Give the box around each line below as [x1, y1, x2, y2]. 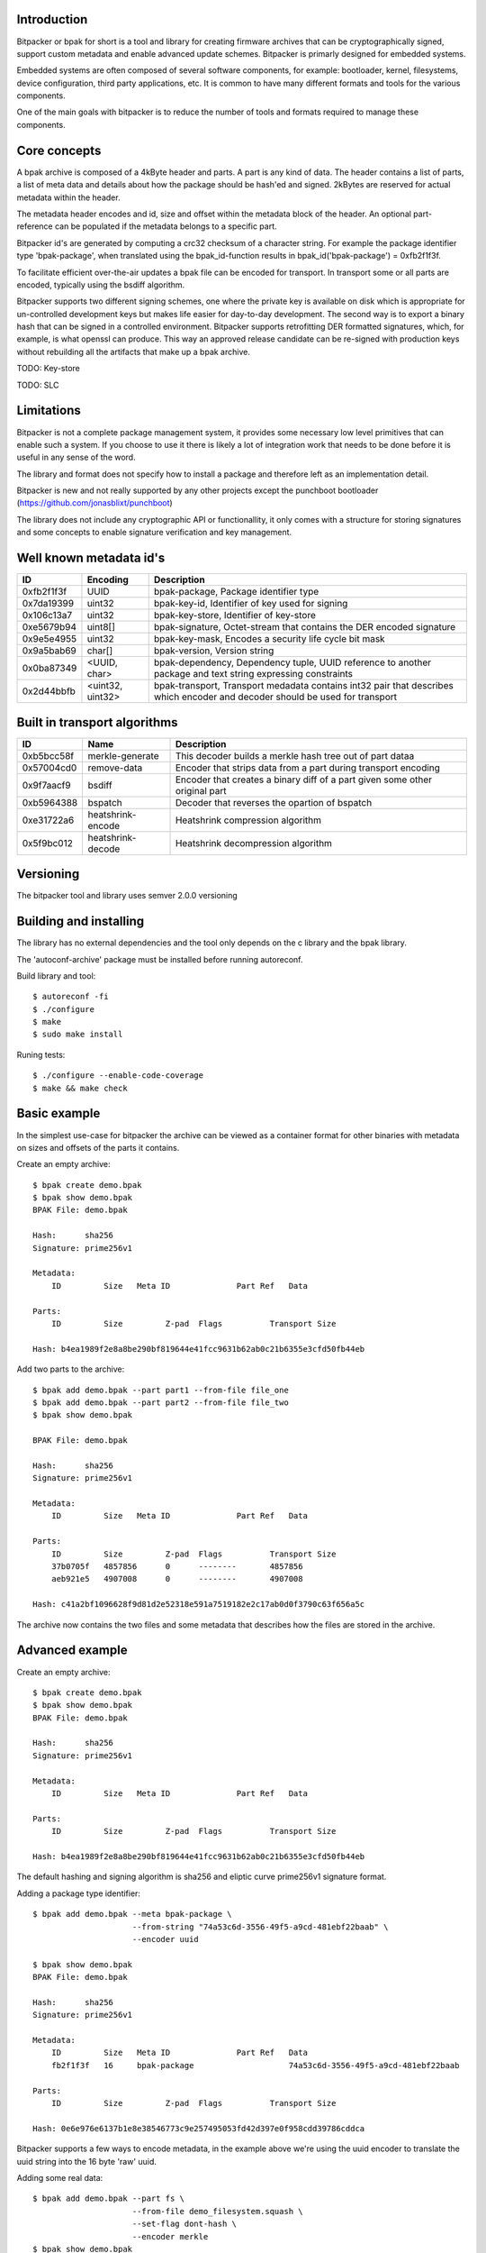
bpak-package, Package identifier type [153, 586, 319, 598]
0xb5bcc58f [22, 749, 75, 762]
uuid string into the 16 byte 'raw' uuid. [16, 2156, 157, 2166]
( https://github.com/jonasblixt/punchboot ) [16, 497, 173, 508]
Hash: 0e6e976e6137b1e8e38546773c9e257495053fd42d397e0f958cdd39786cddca [32, 2123, 365, 2133]
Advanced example [16, 1643, 128, 1658]
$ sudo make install [32, 1029, 123, 1040]
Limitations [16, 403, 81, 418]
